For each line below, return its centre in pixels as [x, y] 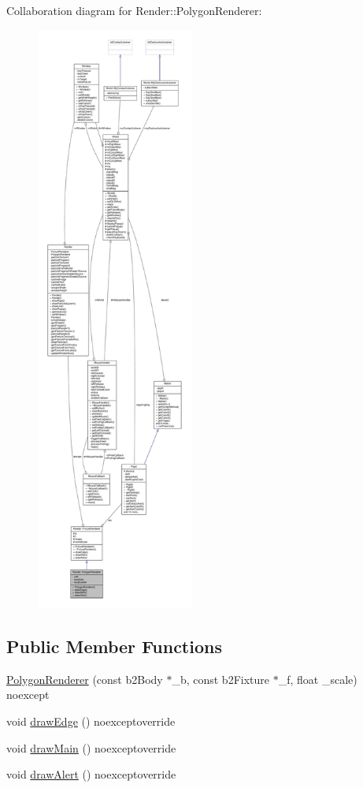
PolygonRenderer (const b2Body [85, 679]
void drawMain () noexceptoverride [91, 747]
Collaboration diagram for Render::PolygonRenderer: [134, 10]
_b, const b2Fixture [220, 679]
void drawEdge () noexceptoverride [91, 721]
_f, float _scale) [318, 679]
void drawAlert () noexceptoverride [91, 774]
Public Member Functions [114, 646]
